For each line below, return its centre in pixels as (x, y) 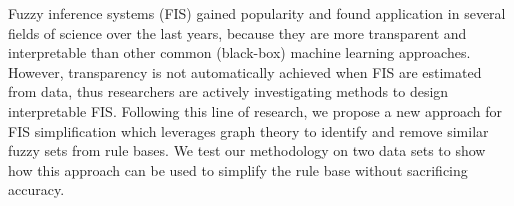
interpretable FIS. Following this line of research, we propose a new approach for (255, 110)
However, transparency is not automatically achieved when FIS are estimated (245, 71)
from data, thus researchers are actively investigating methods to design (228, 91)
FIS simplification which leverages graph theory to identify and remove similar (248, 130)
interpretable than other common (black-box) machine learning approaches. (239, 52)
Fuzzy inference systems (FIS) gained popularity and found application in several (257, 13)
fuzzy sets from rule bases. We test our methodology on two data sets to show (247, 150)
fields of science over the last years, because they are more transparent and (237, 32)
